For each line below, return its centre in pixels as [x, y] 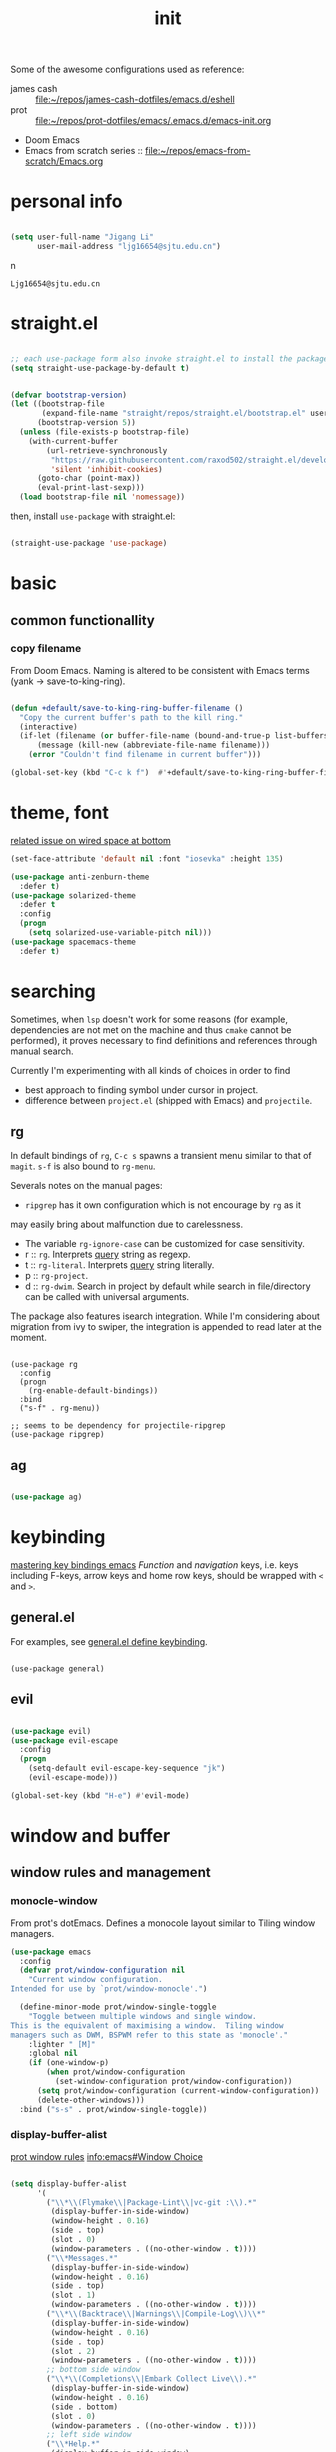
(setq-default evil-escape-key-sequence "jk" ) [127, 1768]
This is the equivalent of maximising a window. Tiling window [147, 2025]
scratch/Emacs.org [64, 161]
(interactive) [48, 727]
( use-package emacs [51, 1952]
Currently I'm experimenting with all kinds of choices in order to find [150, 1070]
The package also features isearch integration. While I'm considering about [165, 1316]
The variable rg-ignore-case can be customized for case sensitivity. [164, 1244]
